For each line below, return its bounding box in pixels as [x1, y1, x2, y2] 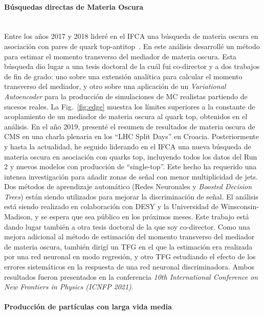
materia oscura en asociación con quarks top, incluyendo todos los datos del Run [4, 151, 257, 162]
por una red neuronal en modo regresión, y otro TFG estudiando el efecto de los [4, 251, 256, 262]
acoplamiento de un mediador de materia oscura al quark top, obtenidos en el [4, 111, 248, 122]
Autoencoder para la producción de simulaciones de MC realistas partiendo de [4, 91, 248, 101]
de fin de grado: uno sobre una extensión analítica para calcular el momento [4, 71, 243, 81]
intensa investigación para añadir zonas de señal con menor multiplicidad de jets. [4, 171, 258, 182]
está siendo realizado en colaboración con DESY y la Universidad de [4, 201, 218, 212]
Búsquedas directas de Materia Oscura [4, 1, 144, 12]
